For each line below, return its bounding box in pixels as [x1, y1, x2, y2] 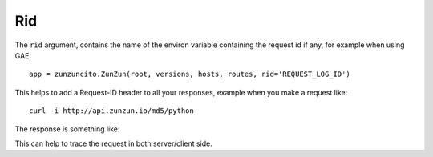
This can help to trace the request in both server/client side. [14, 139, 212, 148]
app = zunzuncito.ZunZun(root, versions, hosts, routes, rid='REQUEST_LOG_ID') [29, 70, 350, 79]
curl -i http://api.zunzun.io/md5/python [29, 107, 194, 115]
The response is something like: [14, 124, 120, 134]
